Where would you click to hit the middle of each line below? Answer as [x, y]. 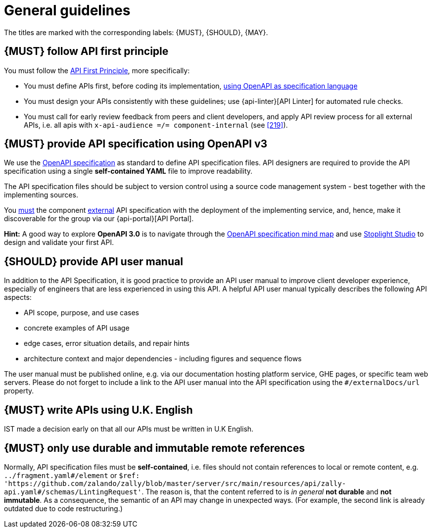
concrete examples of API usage [77, 328]
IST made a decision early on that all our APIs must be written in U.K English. [129, 429]
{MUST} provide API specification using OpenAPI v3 [136, 144]
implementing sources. [41, 195]
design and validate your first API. [59, 242]
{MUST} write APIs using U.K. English [98, 410]
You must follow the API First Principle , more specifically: [97, 70]
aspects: [18, 297]
